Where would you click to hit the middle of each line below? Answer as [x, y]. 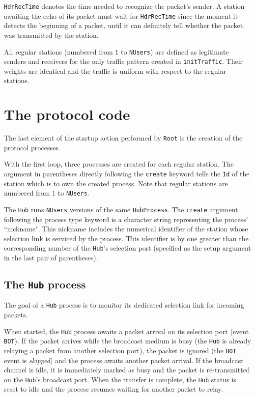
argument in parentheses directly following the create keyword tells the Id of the [127, 173]
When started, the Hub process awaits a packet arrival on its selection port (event [127, 331]
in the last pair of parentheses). [51, 257]
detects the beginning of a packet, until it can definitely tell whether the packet [124, 25]
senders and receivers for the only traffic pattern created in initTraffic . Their [124, 61]
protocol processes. [32, 147]
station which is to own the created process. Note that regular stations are [116, 183]
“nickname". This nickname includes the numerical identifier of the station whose [126, 229]
